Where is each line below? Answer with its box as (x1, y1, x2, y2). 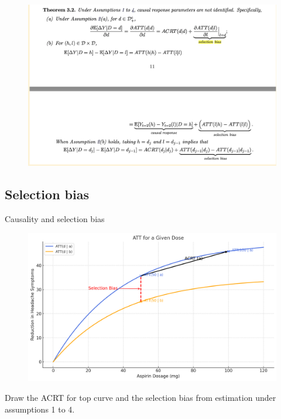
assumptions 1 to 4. (5, 403, 75, 415)
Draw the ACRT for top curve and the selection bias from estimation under (5, 391, 276, 403)
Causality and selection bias (5, 213, 105, 225)
